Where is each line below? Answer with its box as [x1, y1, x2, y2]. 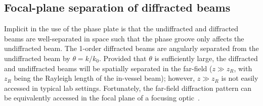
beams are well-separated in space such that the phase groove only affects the [4, 33, 244, 43]
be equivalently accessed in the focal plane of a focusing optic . [4, 92, 200, 103]
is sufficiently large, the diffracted [154, 52, 258, 63]
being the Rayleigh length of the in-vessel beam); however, [14, 73, 195, 83]
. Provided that [99, 52, 147, 63]
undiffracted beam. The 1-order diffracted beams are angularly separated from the [4, 43, 259, 54]
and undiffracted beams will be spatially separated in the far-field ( [4, 63, 212, 73]
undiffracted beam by [4, 52, 70, 63]
